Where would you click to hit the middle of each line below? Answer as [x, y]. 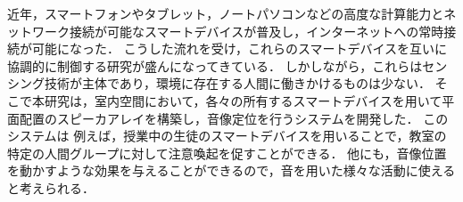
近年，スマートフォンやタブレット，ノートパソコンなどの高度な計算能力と [226, 13]
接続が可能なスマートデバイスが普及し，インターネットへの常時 [256, 31]
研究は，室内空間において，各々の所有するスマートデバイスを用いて [243, 100]
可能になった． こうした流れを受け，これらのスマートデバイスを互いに [240, 48]
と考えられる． [51, 187]
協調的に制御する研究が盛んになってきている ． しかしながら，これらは [215, 65]
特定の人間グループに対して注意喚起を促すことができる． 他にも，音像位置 [227, 153]
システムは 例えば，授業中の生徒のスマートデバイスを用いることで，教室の [227, 136]
